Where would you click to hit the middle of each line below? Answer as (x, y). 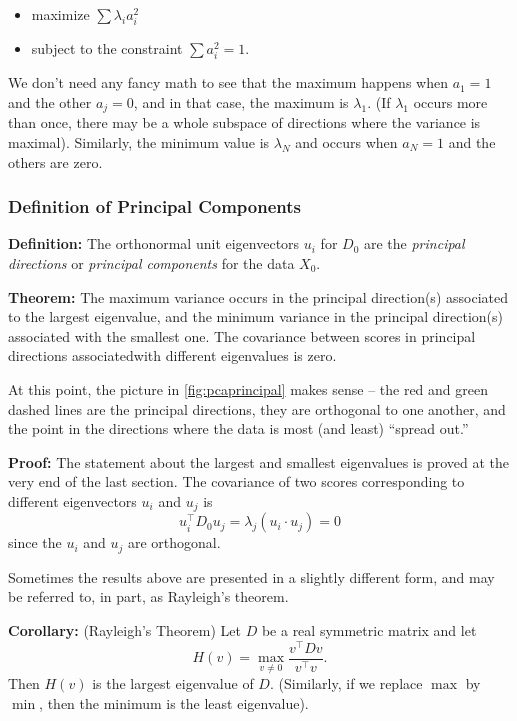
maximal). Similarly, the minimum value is (139, 141)
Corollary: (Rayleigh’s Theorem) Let (124, 629)
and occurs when (346, 141)
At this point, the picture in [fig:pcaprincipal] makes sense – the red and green (248, 388)
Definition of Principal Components (154, 206)
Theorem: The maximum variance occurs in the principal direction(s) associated (258, 296)
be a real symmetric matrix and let (369, 629)
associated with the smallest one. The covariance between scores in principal (242, 335)
